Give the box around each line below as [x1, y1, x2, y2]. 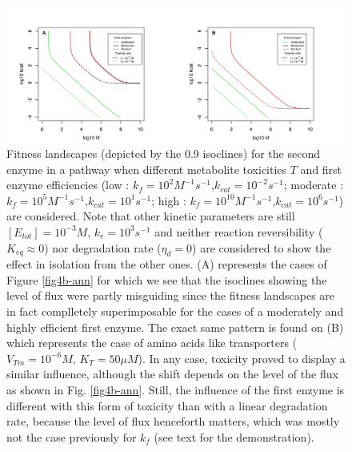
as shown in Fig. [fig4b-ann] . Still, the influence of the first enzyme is [6, 381, 345, 398]
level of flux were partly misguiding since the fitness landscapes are [6, 287, 335, 304]
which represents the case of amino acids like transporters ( [6, 334, 298, 351]
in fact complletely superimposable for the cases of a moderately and [6, 303, 344, 320]
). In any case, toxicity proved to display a [138, 349, 346, 366]
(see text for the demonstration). [154, 428, 314, 445]
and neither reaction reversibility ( [154, 223, 323, 240]
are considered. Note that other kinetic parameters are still [6, 208, 295, 224]
